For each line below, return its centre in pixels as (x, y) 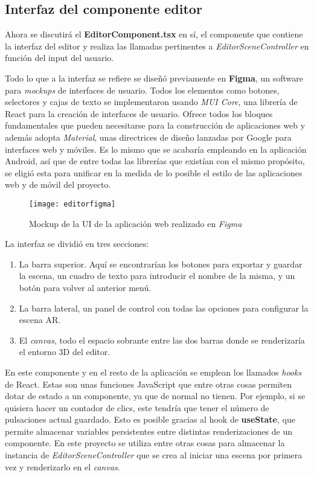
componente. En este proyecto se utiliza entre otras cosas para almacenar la (145, 443)
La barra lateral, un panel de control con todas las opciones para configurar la (164, 308)
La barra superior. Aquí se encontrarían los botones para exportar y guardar (161, 264)
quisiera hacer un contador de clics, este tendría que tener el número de (137, 407)
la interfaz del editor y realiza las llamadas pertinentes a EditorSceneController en (157, 46)
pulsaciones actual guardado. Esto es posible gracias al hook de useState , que (150, 419)
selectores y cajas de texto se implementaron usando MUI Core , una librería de (151, 102)
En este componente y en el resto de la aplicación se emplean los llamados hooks (153, 372)
